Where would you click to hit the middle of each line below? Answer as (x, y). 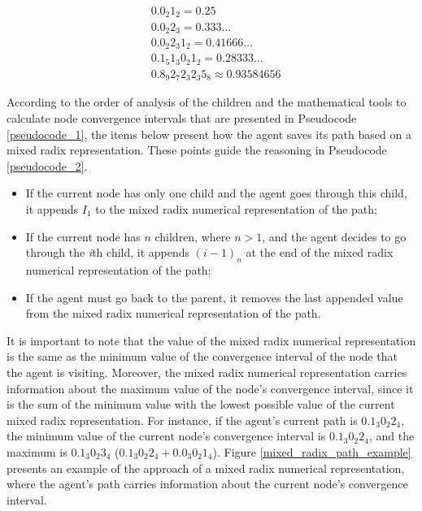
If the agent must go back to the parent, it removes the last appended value (214, 297)
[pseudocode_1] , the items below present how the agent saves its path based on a (209, 134)
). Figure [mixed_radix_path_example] (312, 451)
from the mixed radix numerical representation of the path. (173, 313)
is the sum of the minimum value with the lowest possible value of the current (201, 404)
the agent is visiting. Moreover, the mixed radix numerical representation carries (207, 372)
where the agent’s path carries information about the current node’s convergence (207, 484)
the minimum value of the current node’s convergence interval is (166, 436)
